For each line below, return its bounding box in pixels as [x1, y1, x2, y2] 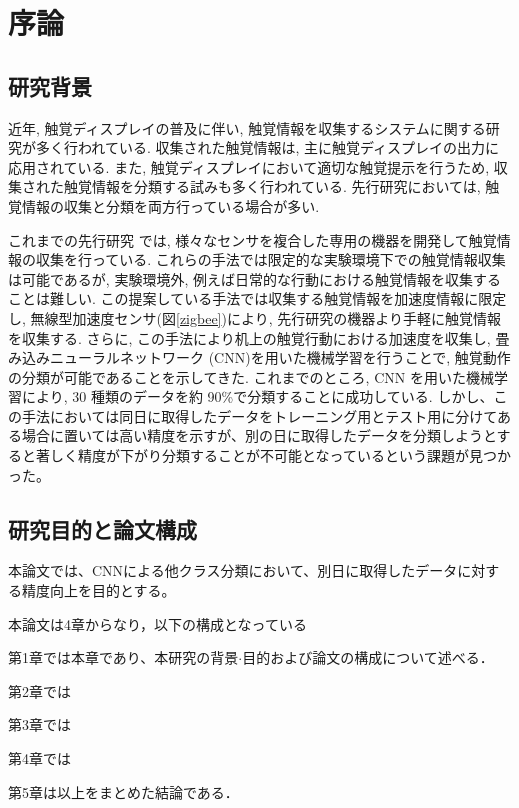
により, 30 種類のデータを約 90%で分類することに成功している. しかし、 [21, 386, 494, 407]
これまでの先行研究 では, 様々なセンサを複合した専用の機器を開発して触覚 [8, 229, 497, 250]
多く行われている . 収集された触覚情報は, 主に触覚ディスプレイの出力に [35, 137, 500, 158]
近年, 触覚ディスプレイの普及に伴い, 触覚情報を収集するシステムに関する [8, 117, 486, 138]
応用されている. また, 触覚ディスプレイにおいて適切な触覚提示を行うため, [8, 156, 490, 177]
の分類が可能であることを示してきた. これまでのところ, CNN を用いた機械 [8, 366, 494, 387]
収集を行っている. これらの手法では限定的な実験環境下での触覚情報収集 [35, 249, 506, 270]
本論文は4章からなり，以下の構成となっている [8, 613, 307, 634]
